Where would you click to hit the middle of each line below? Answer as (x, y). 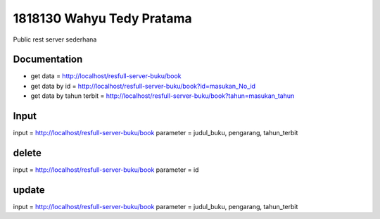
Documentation (48, 60)
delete (27, 152)
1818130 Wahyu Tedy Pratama (103, 18)
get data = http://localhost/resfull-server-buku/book (106, 76)
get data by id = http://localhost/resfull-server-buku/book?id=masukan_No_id (143, 86)
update (29, 190)
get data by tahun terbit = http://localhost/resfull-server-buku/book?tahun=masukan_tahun (163, 96)
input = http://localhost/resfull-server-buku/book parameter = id (106, 170)
